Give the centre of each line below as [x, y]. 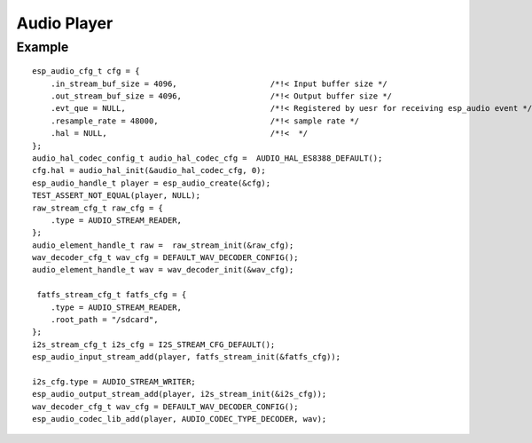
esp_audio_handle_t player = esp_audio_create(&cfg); [151, 183]
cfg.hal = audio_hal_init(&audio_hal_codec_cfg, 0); [149, 170]
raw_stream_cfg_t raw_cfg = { [98, 208]
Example [43, 47]
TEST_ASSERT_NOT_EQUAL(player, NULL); [117, 196]
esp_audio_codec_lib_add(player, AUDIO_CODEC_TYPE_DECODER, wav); [180, 419]
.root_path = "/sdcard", [104, 320]
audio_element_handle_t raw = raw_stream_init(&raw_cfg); [163, 245]
